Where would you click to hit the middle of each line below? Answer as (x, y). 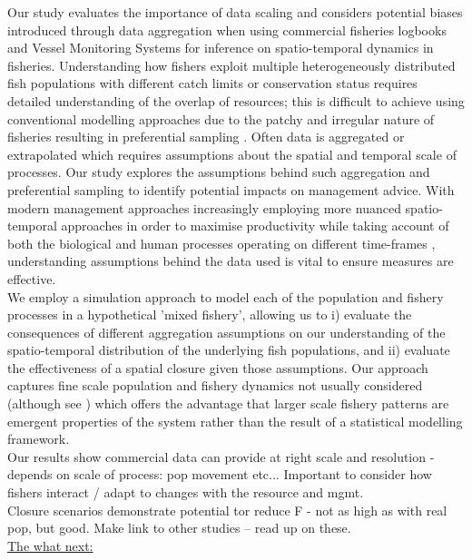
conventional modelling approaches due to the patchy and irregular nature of (221, 118)
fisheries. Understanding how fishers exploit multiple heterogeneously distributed (231, 65)
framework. (39, 439)
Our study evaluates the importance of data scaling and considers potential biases (235, 12)
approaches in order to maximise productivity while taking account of (255, 226)
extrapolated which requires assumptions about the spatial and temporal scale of (232, 154)
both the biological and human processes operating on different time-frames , (221, 243)
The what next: (50, 545)
